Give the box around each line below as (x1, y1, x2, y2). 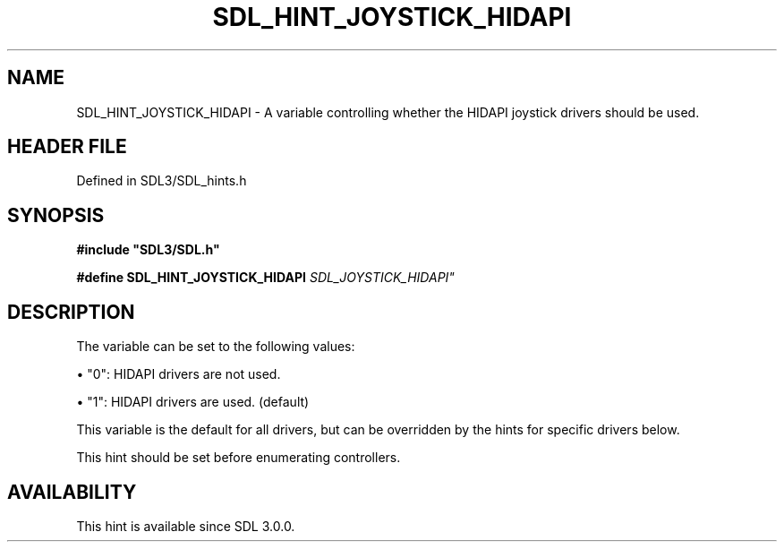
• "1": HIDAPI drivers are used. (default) (76, 394, 310, 410)
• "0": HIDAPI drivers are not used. (76, 366, 281, 382)
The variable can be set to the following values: (76, 339, 355, 355)
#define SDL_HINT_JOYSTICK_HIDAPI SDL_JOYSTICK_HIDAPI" (76, 270, 455, 286)
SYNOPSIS (7, 203, 105, 227)
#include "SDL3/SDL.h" (76, 242, 220, 258)
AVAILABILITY (7, 480, 137, 503)
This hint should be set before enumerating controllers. (76, 450, 401, 466)
